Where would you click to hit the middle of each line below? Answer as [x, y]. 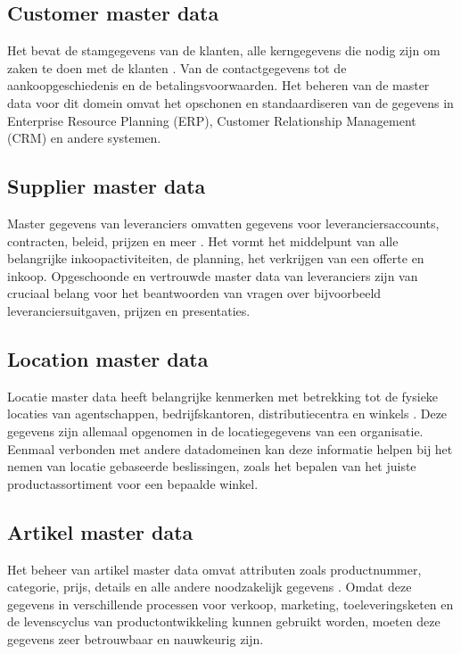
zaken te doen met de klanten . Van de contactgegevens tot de [177, 67]
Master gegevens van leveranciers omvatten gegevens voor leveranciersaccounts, [223, 223]
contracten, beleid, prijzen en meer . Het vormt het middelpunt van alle [203, 240]
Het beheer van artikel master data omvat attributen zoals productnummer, [214, 569]
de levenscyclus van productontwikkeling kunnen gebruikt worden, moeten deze [224, 621]
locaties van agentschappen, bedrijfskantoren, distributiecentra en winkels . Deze [227, 414]
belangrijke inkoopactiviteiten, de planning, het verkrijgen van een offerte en [216, 258]
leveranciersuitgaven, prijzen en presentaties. [129, 310]
